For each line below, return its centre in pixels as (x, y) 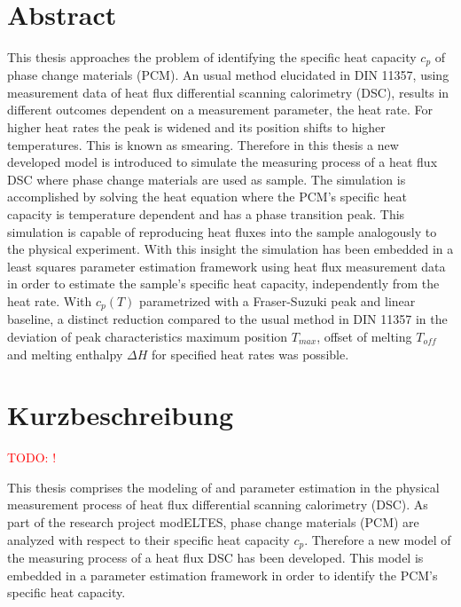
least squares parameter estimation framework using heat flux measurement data (227, 266)
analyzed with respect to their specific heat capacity (148, 539)
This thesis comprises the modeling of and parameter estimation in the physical (223, 487)
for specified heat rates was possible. (250, 354)
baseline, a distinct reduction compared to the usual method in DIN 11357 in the (227, 319)
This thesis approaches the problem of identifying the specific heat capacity (212, 56)
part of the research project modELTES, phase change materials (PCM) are (213, 522)
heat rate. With (50, 300)
